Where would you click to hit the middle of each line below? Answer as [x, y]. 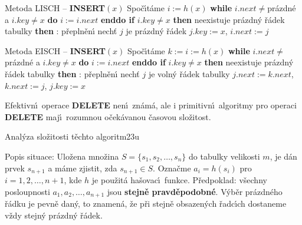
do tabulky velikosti [224, 156]
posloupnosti [27, 191]
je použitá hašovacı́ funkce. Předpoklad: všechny [179, 179]
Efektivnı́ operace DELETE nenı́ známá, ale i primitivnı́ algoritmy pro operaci [151, 105]
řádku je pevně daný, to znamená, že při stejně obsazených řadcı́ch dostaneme [146, 204]
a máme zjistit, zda [83, 168]
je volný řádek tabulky [189, 73]
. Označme [172, 168]
